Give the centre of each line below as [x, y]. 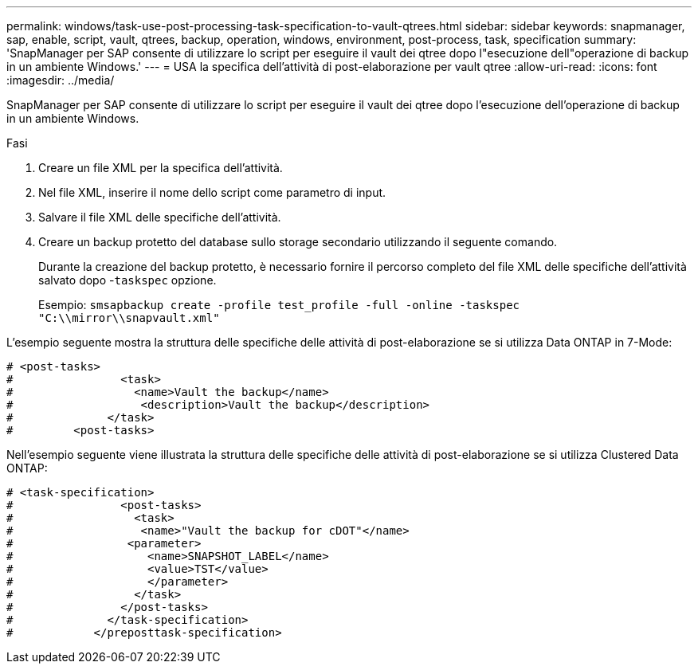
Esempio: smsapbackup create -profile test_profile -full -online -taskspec [279, 305]
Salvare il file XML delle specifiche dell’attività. [160, 217]
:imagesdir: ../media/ [61, 80]
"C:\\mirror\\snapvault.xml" [129, 318]
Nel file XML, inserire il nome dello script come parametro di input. [212, 192]
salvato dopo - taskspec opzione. [127, 280]
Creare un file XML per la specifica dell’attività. [161, 168]
